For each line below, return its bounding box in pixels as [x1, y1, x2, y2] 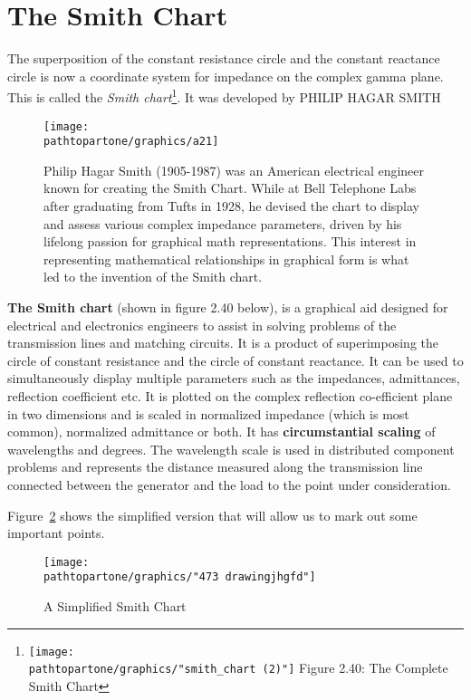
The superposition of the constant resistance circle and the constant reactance [7, 49, 440, 68]
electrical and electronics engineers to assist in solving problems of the [7, 315, 397, 334]
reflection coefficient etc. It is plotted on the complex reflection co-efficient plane [7, 387, 453, 405]
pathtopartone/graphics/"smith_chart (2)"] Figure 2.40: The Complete [28, 658, 448, 677]
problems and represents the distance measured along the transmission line [7, 457, 423, 476]
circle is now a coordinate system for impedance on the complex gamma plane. [7, 66, 444, 85]
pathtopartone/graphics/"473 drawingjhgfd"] [43, 571, 316, 584]
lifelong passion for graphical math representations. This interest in [43, 232, 417, 251]
